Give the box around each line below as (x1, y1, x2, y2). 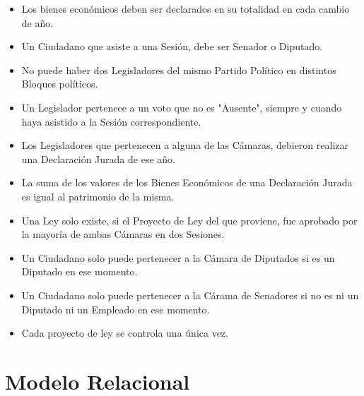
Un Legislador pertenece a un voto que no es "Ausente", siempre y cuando (21, 100, 342, 114)
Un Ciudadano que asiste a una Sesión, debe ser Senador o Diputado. (21, 39, 323, 54)
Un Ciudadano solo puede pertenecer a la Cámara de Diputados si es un (21, 250, 335, 265)
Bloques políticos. (21, 76, 98, 91)
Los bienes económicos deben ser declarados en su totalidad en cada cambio (21, 1, 350, 16)
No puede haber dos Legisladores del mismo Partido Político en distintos (21, 62, 336, 77)
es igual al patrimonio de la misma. (21, 188, 175, 203)
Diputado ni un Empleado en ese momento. (21, 301, 210, 316)
